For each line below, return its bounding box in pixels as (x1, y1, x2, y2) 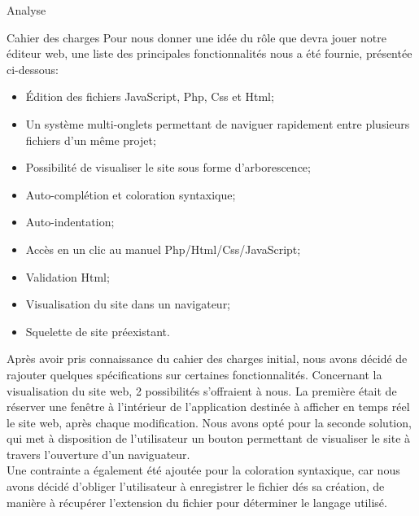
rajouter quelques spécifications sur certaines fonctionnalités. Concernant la (7, 365, 382, 383)
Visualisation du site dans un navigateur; (25, 295, 231, 313)
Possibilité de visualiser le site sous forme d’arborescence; (25, 159, 311, 176)
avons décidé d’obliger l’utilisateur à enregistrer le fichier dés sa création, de (7, 478, 385, 495)
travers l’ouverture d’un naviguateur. (7, 445, 190, 462)
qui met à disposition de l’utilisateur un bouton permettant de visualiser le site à (7, 430, 411, 447)
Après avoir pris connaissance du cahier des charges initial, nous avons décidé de (7, 350, 408, 367)
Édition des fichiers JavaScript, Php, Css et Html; (25, 88, 274, 105)
